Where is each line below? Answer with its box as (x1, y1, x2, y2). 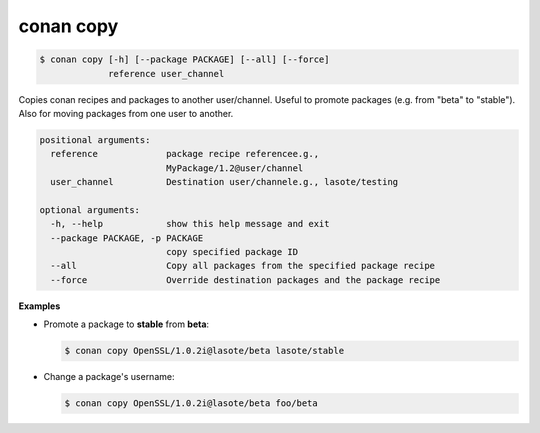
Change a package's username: (43, 371, 175, 383)
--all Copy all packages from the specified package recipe (50, 260, 435, 272)
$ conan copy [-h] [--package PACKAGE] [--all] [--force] (39, 54, 330, 65)
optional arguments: (39, 204, 140, 215)
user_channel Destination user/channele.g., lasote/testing (50, 176, 399, 188)
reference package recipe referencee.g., (50, 148, 320, 160)
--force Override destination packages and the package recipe (50, 274, 441, 285)
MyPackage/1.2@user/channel (165, 162, 304, 174)
